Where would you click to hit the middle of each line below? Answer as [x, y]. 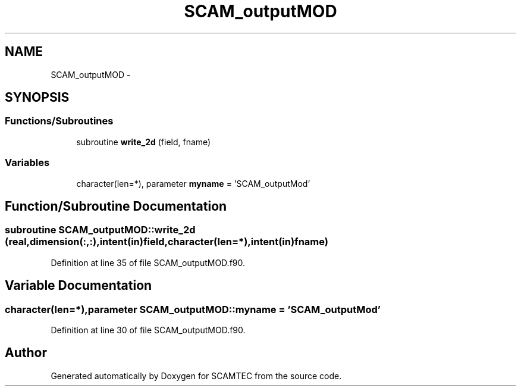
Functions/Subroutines [59, 121]
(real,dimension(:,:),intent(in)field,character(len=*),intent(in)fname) [167, 242]
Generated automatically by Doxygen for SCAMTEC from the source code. [196, 376]
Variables [27, 163]
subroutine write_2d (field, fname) [144, 142]
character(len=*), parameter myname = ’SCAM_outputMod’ [193, 183]
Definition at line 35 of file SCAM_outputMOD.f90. [148, 262]
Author [26, 353]
